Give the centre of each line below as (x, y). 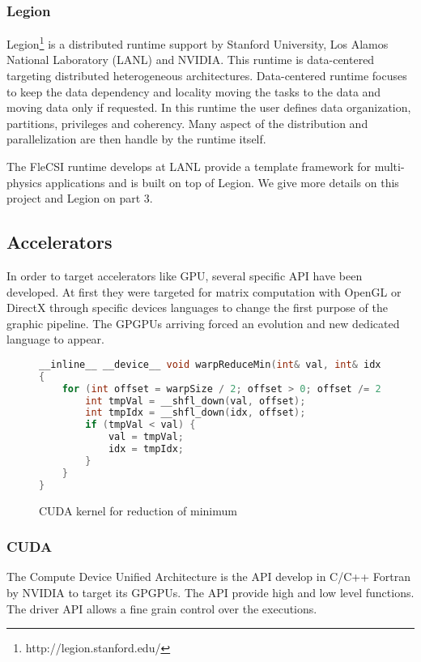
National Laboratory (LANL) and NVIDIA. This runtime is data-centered (191, 60)
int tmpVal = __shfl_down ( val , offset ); (196, 401)
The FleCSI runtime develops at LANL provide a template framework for (189, 167)
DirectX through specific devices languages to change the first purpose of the (197, 308)
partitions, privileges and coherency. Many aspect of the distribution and (187, 123)
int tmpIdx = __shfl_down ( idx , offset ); (196, 413)
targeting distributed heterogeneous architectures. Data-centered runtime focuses (207, 76)
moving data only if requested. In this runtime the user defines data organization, (209, 107)
